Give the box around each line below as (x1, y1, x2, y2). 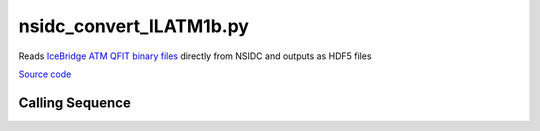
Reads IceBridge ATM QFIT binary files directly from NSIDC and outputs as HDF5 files (18, 50, 372, 62)
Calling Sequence (18, 94, 132, 111)
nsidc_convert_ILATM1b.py (18, 15, 250, 37)
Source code (18, 68, 72, 80)
